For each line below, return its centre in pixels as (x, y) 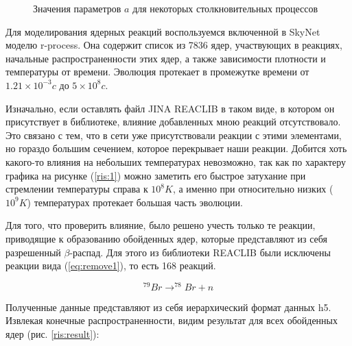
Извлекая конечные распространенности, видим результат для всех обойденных (172, 320)
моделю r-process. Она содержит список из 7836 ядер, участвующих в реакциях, (174, 45)
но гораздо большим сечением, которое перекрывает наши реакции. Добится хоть (176, 148)
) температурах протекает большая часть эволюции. (135, 202)
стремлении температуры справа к (77, 189)
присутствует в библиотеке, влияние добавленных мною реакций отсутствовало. (173, 122)
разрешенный (33, 252)
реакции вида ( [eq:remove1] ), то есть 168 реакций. (111, 265)
